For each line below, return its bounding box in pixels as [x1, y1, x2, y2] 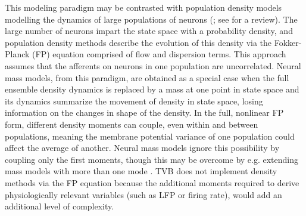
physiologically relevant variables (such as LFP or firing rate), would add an [5, 188, 282, 200]
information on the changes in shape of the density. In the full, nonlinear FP [5, 106, 284, 119]
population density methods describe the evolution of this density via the [5, 36, 272, 48]
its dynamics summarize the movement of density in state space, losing [5, 94, 263, 107]
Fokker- [274, 36, 302, 48]
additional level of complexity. [5, 200, 114, 212]
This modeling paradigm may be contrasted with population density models [5, 1, 282, 13]
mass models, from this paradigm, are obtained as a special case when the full [5, 71, 289, 84]
